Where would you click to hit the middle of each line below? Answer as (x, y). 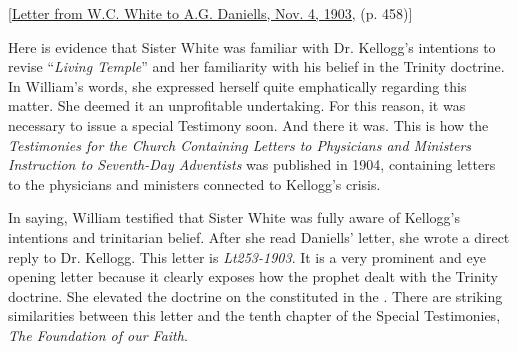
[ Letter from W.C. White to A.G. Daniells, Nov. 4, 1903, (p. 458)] (210, 13)
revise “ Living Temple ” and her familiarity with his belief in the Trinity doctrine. (256, 66)
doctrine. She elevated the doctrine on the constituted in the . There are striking (255, 295)
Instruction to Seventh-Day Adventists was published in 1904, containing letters (252, 164)
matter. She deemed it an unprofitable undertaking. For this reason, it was (237, 105)
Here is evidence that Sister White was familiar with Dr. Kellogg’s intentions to (252, 46)
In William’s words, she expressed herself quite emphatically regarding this (237, 85)
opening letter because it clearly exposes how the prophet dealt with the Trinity (253, 276)
